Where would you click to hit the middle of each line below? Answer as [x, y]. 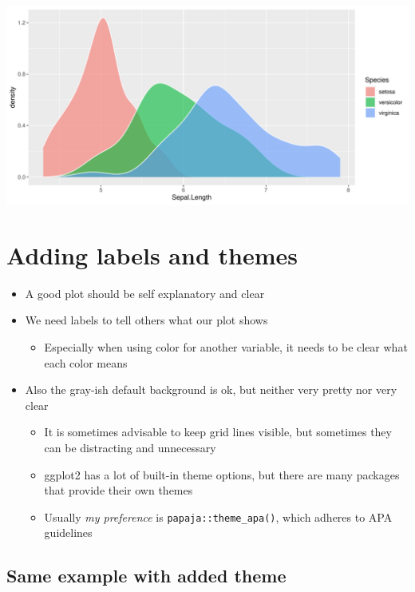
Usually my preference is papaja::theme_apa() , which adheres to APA [218, 517]
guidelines [68, 532]
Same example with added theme [146, 576]
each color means [86, 362]
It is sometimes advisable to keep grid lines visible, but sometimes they [218, 432]
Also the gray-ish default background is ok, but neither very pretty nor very [211, 389]
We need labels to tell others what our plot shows [146, 320]
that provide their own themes [119, 490]
